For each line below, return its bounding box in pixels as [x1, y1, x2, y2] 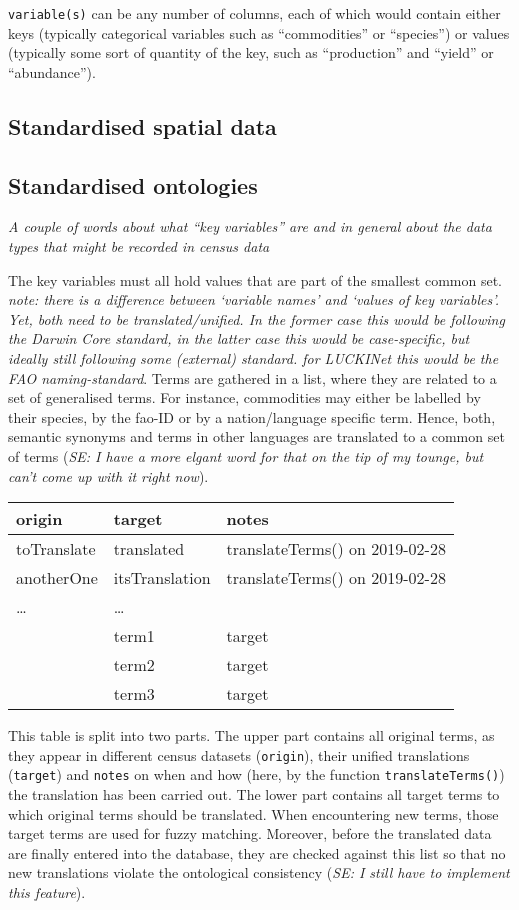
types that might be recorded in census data [8, 236, 270, 257]
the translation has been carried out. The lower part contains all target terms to [8, 784, 500, 805]
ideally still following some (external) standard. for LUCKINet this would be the [8, 347, 499, 368]
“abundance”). [8, 61, 96, 82]
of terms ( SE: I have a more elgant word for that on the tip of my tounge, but [8, 445, 484, 466]
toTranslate [16, 537, 96, 561]
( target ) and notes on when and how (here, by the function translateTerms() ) [8, 764, 505, 785]
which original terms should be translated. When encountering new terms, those [8, 803, 499, 824]
